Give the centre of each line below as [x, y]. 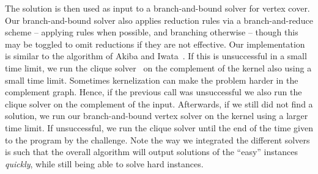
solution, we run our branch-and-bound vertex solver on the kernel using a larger [157, 116]
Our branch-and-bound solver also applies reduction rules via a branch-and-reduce [159, 20]
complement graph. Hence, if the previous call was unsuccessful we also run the [153, 92]
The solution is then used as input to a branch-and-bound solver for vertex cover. [157, 8]
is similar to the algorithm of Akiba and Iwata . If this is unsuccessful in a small [156, 56]
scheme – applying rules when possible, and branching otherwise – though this [152, 32]
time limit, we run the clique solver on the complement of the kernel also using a [158, 67]
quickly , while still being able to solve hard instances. [104, 163]
